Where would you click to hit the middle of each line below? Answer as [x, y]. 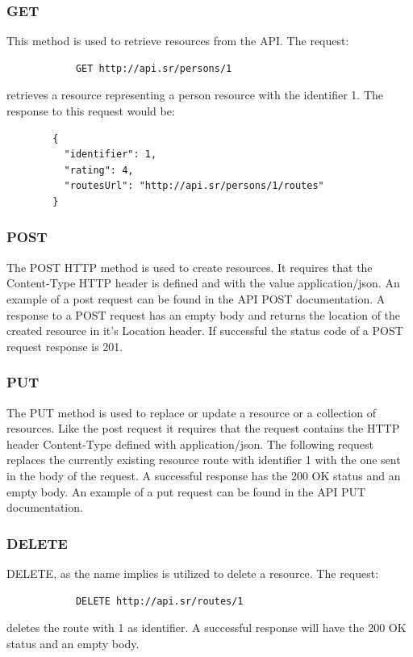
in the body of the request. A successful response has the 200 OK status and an [204, 475]
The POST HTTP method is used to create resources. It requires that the [190, 267]
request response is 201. [65, 346]
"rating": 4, [99, 170]
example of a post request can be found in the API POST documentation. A [196, 298]
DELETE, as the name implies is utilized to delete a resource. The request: [193, 573]
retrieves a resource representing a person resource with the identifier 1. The [195, 95]
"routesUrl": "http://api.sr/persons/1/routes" [194, 186]
